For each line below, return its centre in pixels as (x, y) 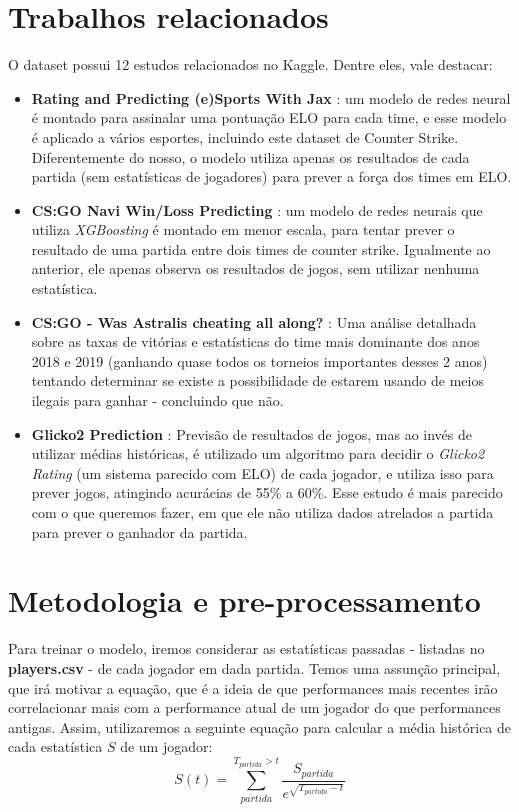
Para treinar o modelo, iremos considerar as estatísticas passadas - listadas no (246, 648)
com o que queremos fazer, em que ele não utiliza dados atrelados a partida (262, 512)
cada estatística (55, 746)
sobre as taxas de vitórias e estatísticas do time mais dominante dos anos (255, 341)
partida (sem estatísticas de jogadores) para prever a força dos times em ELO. (271, 176)
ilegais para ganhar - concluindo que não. (157, 400)
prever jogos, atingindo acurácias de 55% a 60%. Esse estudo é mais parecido (267, 492)
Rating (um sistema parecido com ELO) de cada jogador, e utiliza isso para (262, 472)
